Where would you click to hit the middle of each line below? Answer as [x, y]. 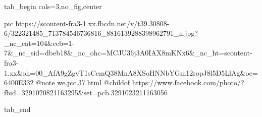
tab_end [17, 109]
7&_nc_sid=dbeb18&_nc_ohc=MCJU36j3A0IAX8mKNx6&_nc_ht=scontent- [128, 53]
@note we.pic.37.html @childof [83, 82]
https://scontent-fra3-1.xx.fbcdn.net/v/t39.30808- [92, 23]
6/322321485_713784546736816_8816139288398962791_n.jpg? [101, 33]
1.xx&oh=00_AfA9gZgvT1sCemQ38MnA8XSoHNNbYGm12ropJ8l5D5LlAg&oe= [131, 72]
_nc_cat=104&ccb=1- [39, 43]
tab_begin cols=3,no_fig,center [53, 6]
